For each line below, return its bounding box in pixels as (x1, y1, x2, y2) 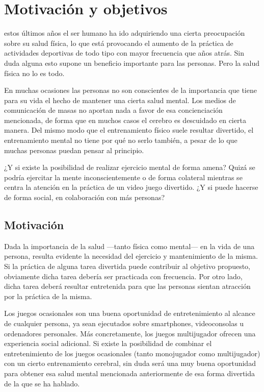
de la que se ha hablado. (4, 378, 80, 388)
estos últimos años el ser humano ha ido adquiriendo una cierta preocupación (4, 28, 245, 38)
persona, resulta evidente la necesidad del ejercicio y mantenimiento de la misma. (4, 251, 258, 261)
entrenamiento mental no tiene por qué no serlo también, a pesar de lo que (4, 135, 237, 145)
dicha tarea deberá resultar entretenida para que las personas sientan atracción (4, 281, 251, 291)
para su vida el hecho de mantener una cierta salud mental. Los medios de (4, 94, 236, 105)
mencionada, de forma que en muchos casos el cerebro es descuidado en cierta (4, 114, 246, 125)
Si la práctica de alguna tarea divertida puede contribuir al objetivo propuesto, (4, 261, 250, 272)
